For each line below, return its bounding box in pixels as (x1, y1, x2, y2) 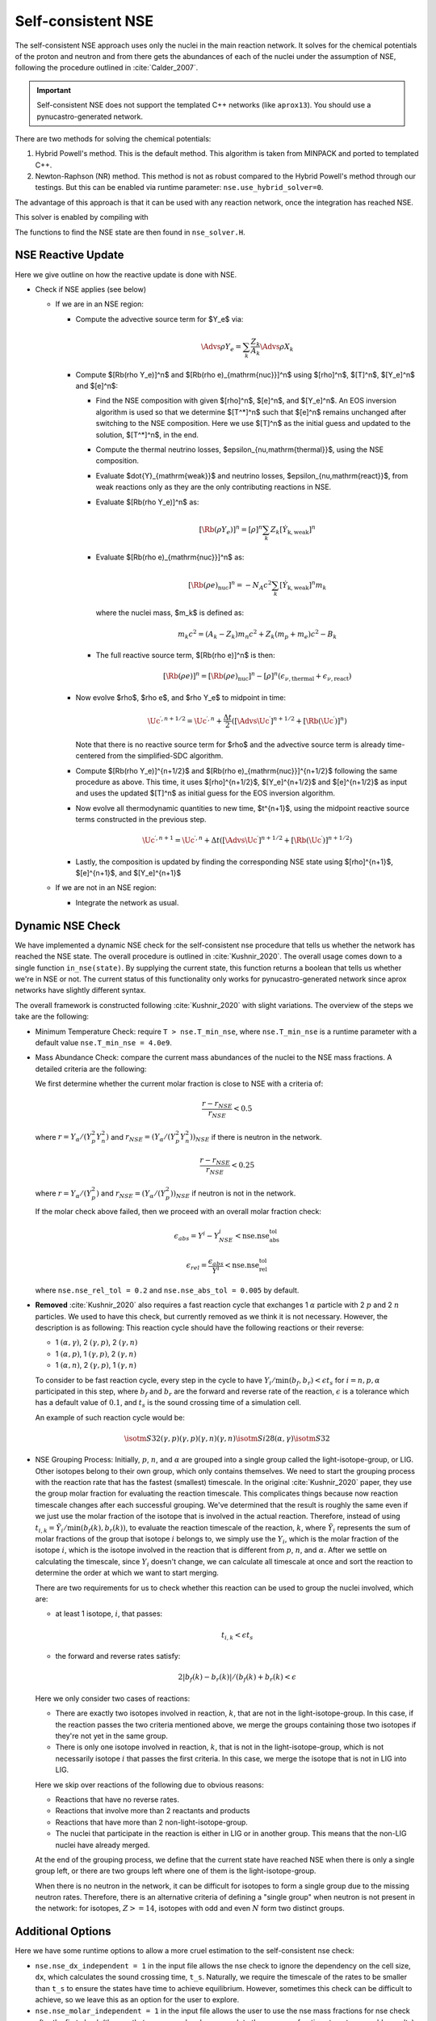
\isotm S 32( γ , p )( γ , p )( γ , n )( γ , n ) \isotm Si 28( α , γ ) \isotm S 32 (124, 1433, 330, 1443)
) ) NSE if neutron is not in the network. (170, 1188, 296, 1200)
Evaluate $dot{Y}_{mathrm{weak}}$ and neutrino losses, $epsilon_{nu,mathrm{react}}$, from (95, 470, 409, 480)
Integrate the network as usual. (75, 897, 179, 907)
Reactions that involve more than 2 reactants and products (55, 1806, 250, 1816)
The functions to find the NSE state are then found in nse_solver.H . (15, 227, 245, 237)
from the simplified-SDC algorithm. (107, 751, 224, 761)
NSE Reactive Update (15, 248, 124, 262)
